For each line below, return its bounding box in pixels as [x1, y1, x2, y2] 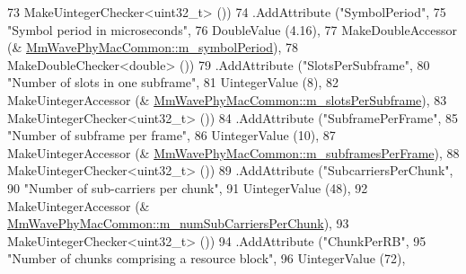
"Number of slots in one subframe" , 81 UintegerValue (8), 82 [7, 73, 339, 92]
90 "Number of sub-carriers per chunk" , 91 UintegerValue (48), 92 [7, 178, 368, 197]
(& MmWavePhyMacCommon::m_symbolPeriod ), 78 [7, 38, 299, 57]
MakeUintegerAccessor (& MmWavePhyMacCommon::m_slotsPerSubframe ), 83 [7, 90, 447, 109]
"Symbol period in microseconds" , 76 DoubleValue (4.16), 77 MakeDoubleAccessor [7, 20, 457, 39]
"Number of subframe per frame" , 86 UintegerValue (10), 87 [7, 126, 336, 145]
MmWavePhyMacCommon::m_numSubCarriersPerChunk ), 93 [7, 214, 349, 233]
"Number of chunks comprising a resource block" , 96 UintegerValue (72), [7, 249, 406, 268]
